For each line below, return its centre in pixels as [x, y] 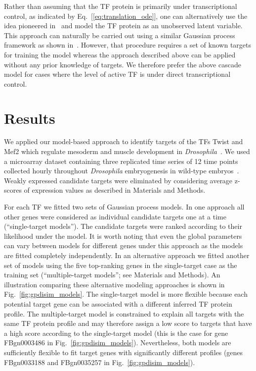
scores [13, 190]
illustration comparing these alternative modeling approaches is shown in [114, 284]
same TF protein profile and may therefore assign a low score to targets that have [128, 323]
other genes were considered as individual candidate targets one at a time [115, 216]
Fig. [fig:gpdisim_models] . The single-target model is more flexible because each [126, 294]
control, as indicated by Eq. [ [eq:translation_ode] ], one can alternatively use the [126, 16]
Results [30, 118]
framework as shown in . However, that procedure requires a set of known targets [128, 45]
